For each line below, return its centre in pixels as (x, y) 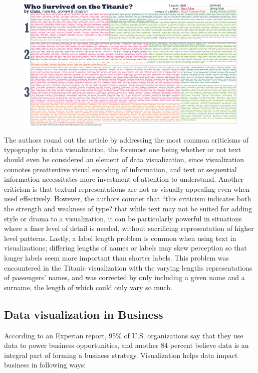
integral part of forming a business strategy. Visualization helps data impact (121, 355)
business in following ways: (45, 365)
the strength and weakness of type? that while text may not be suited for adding (128, 208)
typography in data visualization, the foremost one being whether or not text (122, 149)
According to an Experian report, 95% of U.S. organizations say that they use (124, 335)
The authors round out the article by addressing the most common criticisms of (126, 139)
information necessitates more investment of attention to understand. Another (124, 179)
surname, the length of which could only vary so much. (88, 287)
